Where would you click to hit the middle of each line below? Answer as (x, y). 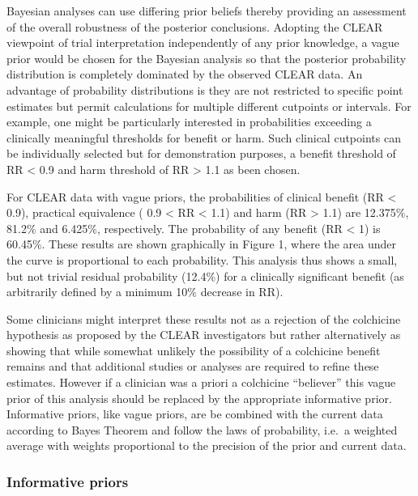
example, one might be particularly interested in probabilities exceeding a (189, 122)
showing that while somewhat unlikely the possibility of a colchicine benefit (194, 350)
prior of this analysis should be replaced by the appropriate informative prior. (199, 398)
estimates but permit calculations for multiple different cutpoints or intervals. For (209, 106)
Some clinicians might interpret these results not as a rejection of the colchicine (204, 318)
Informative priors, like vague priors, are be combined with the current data (195, 414)
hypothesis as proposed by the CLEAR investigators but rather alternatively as (204, 335)
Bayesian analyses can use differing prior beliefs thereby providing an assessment (207, 11)
